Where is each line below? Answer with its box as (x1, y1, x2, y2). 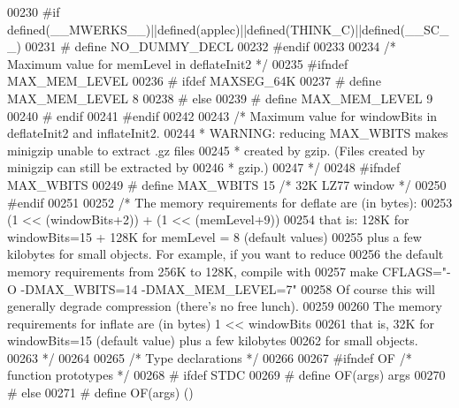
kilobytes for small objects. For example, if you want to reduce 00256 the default (7, 245, 444, 263)
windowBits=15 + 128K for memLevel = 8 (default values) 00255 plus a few (7, 227, 422, 246)
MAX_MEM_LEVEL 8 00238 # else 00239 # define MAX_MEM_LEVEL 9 (7, 88, 433, 107)
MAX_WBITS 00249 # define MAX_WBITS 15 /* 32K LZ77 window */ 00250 (7, 175, 447, 193)
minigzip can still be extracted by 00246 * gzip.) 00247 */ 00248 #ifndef (7, 158, 401, 177)
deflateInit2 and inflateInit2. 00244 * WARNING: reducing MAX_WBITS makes (7, 124, 448, 142)
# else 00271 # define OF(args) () (7, 383, 194, 402)
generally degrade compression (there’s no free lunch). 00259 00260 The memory (7, 297, 443, 315)
